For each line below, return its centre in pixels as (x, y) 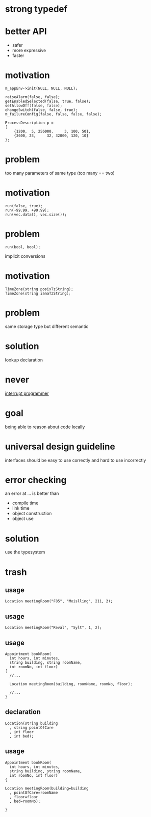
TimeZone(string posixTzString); (39, 289)
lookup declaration (24, 360)
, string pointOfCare (32, 728)
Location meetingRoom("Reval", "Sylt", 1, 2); (53, 628)
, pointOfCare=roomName (34, 792)
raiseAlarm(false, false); (33, 97)
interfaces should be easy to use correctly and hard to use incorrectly (75, 460)
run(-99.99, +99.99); (27, 210)
